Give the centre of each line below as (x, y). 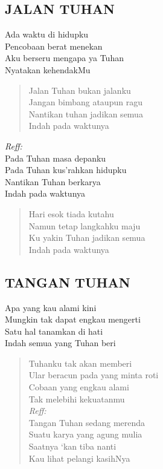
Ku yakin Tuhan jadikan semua (87, 238)
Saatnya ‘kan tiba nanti (72, 446)
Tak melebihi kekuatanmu (77, 398)
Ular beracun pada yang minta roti (94, 375)
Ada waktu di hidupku (47, 34)
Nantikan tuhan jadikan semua (86, 113)
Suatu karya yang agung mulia (85, 434)
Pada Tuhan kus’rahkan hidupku (66, 170)
